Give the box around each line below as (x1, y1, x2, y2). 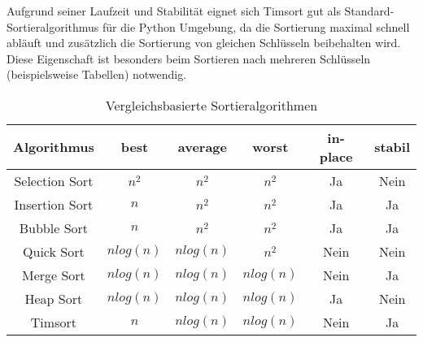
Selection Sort (14, 171, 94, 190)
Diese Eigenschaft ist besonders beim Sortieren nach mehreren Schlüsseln (7, 50, 371, 67)
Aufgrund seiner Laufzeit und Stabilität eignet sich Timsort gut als (7, 2, 341, 19)
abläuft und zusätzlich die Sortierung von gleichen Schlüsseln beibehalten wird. (7, 34, 401, 51)
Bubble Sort (19, 218, 89, 237)
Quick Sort (23, 241, 85, 261)
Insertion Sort (14, 194, 94, 214)
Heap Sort (24, 288, 83, 308)
